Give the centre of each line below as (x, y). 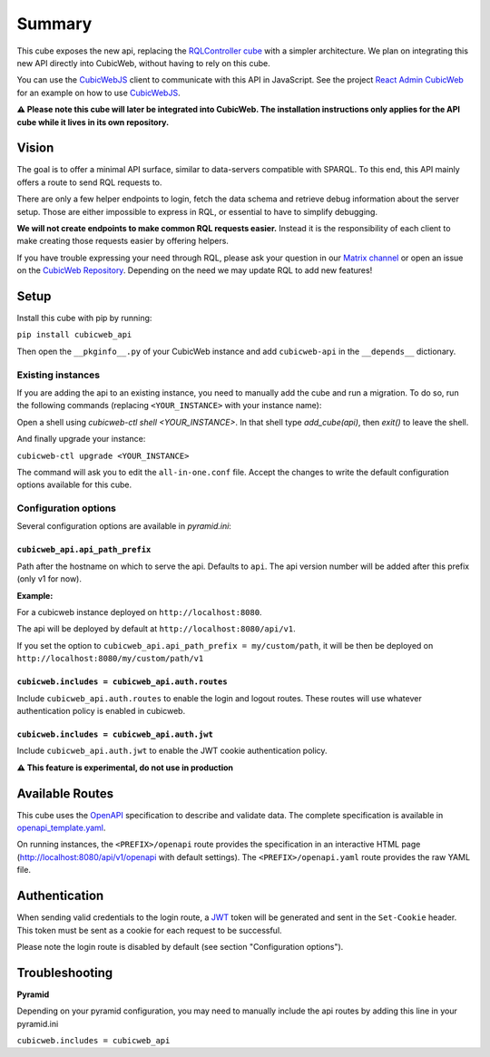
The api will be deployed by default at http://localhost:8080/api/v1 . (156, 629)
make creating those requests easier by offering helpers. (122, 241)
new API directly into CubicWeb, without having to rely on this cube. (144, 63)
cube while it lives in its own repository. (93, 122)
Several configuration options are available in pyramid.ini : (124, 526)
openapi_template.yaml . (61, 828)
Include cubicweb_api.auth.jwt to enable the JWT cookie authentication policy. (172, 751)
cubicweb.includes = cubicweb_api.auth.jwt (115, 734)
